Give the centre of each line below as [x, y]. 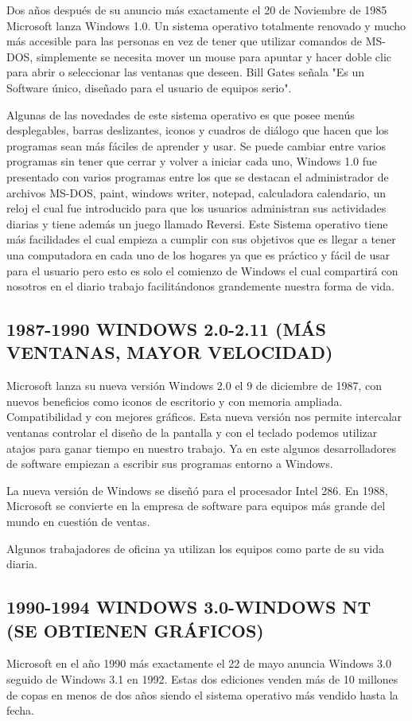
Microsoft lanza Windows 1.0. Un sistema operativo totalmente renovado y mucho [206, 25]
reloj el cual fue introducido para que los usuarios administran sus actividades [196, 208]
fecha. [20, 710]
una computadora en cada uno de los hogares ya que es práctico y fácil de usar [198, 254]
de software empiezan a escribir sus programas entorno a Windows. [170, 464]
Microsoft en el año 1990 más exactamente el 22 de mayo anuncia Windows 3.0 [199, 663]
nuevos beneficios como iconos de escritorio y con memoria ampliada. [175, 401]
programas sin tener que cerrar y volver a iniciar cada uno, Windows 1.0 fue [192, 161]
